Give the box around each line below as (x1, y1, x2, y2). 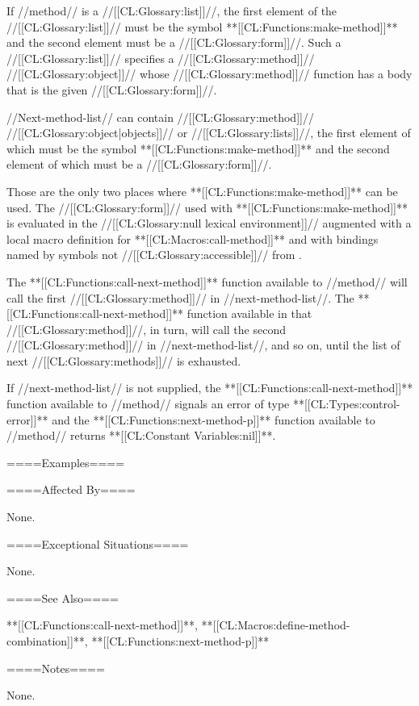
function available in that (186, 305, 312, 322)
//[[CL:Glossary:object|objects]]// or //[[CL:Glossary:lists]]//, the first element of (6, 124, 411, 141)
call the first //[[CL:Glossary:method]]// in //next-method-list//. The (6, 289, 354, 306)
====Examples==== (6, 453, 125, 470)
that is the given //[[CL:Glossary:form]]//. (6, 81, 217, 98)
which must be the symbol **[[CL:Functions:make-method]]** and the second (6, 140, 390, 157)
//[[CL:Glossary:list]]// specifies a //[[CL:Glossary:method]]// (6, 49, 315, 66)
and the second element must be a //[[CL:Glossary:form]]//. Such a (6, 34, 341, 51)
